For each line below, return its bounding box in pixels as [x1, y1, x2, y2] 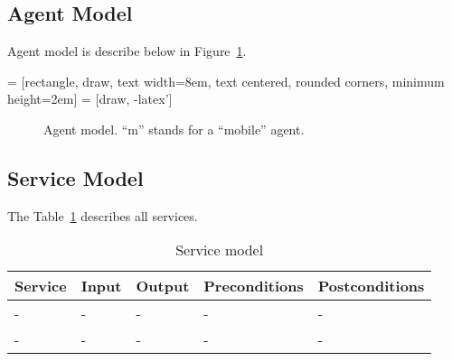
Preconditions [203, 275, 304, 297]
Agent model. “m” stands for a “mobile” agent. [43, 119, 305, 138]
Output [136, 275, 190, 297]
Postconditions [317, 275, 425, 297]
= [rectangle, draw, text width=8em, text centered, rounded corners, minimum [7, 71, 445, 90]
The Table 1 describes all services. [7, 206, 198, 225]
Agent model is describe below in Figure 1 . [7, 42, 247, 60]
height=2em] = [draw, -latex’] [7, 89, 173, 108]
